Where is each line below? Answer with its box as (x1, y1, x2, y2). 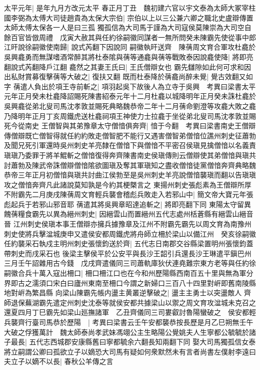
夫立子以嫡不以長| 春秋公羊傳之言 (4, 356, 113, 366)
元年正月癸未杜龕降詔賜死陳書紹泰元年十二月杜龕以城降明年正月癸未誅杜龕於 (4, 91, 256, 101)
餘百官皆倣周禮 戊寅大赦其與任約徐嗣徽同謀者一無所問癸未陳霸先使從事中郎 (4, 32, 256, 42)
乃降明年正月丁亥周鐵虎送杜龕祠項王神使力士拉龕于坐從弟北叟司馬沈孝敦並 (4, 110, 249, 121)
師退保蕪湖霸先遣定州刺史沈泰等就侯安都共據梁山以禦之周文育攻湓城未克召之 (4, 297, 256, 307)
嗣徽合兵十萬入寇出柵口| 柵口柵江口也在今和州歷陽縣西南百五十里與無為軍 (4, 268, 246, 278)
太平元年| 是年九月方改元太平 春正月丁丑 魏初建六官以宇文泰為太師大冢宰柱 (4, 3, 256, 13)
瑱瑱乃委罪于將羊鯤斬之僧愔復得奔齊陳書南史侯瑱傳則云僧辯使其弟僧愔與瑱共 (4, 149, 256, 160)
